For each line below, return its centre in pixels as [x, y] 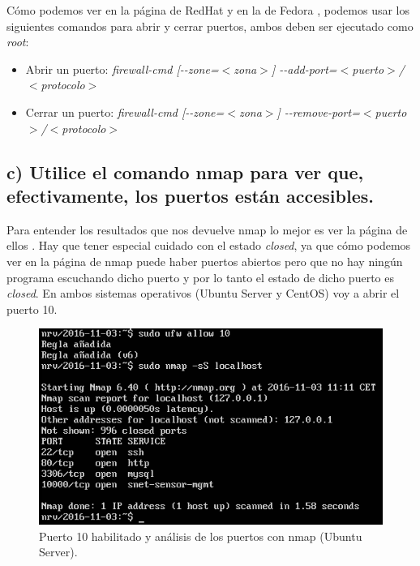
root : [18, 42]
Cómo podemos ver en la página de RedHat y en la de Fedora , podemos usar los [208, 10]
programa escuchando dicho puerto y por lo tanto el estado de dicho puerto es [200, 277]
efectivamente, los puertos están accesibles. [190, 195]
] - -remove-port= [318, 111]
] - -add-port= [304, 69]
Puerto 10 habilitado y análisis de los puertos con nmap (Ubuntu [201, 536]
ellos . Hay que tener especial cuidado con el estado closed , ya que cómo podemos [209, 245]
